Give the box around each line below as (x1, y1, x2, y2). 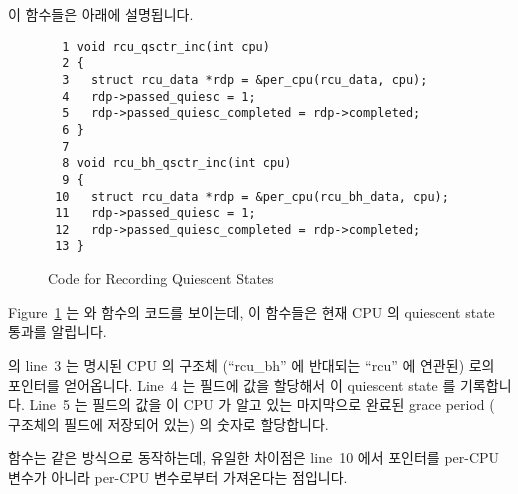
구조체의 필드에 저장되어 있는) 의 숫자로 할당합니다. (8, 413, 329, 434)
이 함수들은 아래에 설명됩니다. (8, 4, 194, 24)
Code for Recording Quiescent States (48, 268, 274, 289)
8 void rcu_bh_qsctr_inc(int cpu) (62, 156, 292, 171)
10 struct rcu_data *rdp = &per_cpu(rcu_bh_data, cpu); (55, 189, 449, 204)
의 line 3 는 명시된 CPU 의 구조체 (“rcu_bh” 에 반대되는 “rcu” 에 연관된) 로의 (8, 354, 495, 375)
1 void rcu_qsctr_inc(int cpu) (62, 39, 270, 54)
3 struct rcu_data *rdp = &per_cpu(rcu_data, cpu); (62, 72, 428, 87)
